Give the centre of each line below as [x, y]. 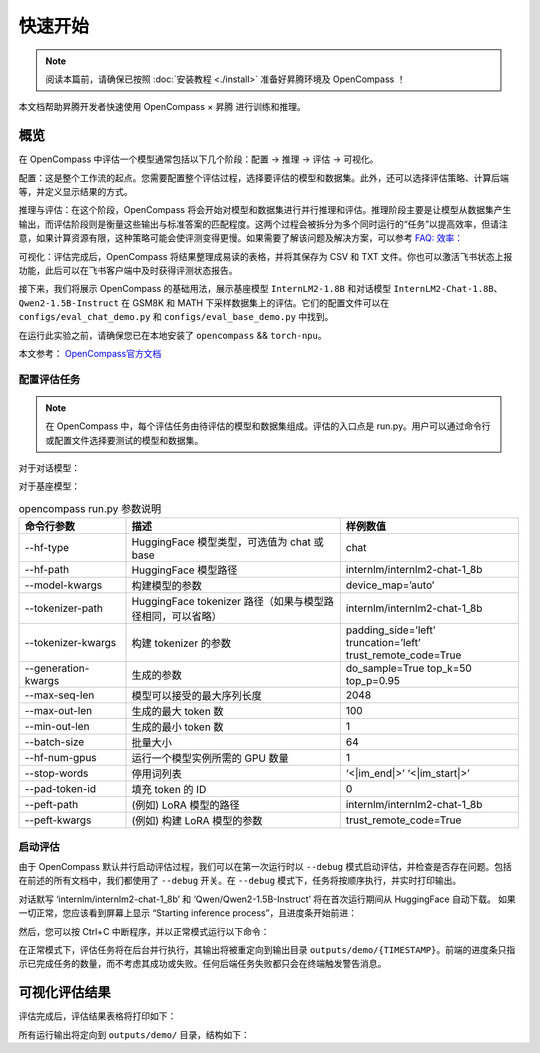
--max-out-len [58, 711]
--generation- [57, 668]
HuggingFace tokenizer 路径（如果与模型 [228, 602]
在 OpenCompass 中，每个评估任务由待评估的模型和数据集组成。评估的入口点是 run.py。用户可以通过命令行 [268, 426]
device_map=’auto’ [390, 585]
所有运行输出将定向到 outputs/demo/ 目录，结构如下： [134, 1034]
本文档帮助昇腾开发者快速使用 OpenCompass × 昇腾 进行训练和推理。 [162, 107]
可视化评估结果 [64, 992]
